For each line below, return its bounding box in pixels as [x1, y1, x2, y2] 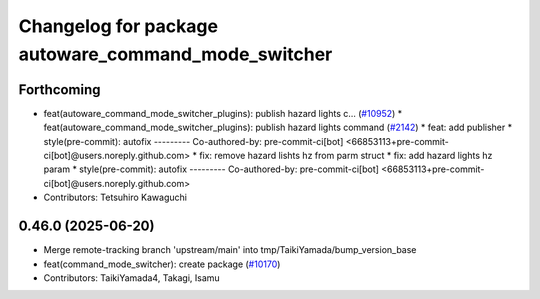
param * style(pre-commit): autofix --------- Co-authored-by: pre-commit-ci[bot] [43, 163, 380, 175]
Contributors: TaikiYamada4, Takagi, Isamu [43, 271, 220, 284]
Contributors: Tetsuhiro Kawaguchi [43, 191, 187, 204]
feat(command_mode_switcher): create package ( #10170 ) [43, 258, 281, 270]
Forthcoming [18, 81, 101, 98]
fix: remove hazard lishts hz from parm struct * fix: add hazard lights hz [198, 150, 493, 162]
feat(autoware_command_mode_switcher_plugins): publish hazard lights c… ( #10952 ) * [43, 107, 403, 119]
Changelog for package [18, 15, 219, 37]
